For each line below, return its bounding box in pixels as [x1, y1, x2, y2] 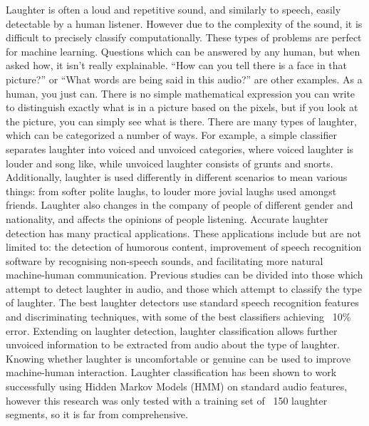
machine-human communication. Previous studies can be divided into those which [6, 267, 363, 282]
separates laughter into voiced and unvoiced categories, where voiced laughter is [6, 141, 354, 156]
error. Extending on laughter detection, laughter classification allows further [6, 323, 338, 338]
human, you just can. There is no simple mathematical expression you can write [6, 85, 355, 100]
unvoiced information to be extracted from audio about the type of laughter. [6, 337, 340, 352]
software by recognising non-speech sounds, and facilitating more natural [6, 253, 323, 268]
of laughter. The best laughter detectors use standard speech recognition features [6, 295, 359, 310]
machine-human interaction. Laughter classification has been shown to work [6, 365, 337, 380]
